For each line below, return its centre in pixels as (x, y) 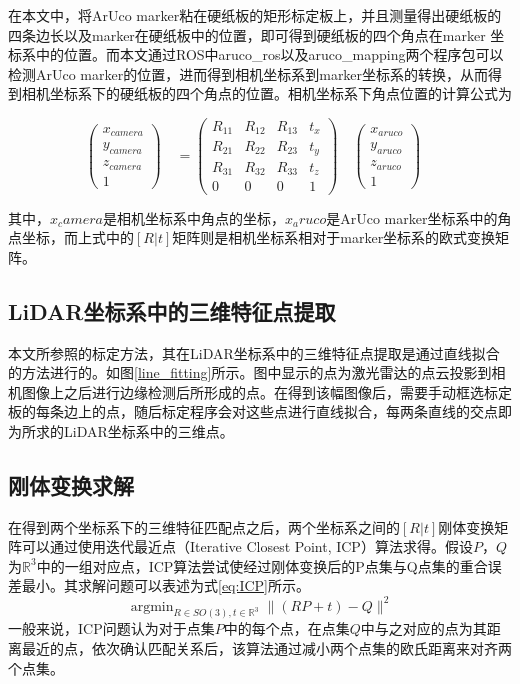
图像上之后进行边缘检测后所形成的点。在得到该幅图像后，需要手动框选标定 (266, 391)
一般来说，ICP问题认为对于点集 (111, 628)
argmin (152, 606)
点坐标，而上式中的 (71, 237)
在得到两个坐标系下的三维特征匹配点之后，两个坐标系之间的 (204, 526)
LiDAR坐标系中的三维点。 (148, 430)
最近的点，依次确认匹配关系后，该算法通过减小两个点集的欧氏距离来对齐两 (266, 648)
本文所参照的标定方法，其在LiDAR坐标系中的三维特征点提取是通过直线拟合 (254, 352)
